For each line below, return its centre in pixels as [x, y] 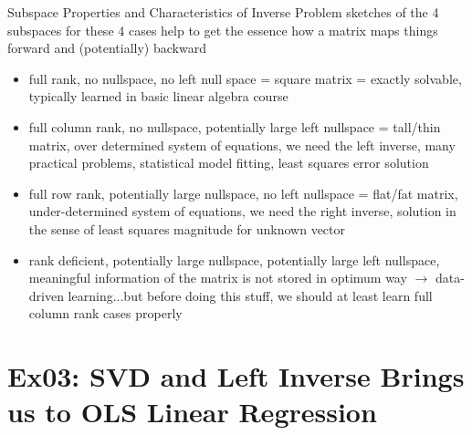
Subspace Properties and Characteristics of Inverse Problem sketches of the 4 [223, 12]
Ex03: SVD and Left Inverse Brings [236, 376]
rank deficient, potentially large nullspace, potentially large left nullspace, [234, 259]
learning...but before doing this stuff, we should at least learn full [250, 295]
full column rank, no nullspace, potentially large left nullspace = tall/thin [235, 126]
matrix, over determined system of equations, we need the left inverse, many [242, 145]
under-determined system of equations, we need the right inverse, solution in [242, 211]
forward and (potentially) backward [107, 48]
